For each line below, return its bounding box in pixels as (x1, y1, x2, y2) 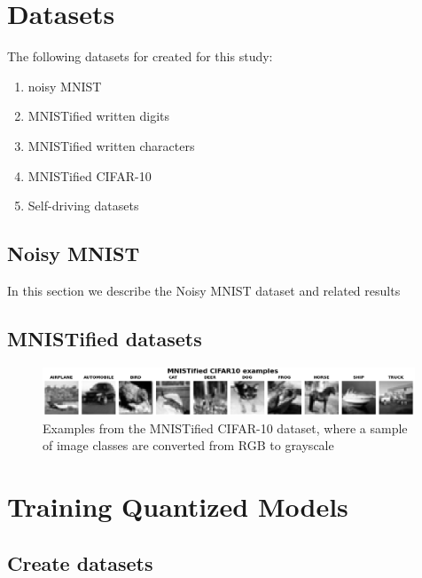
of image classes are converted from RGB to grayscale (43, 436, 334, 455)
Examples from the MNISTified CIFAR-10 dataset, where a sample (43, 418, 408, 437)
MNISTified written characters (27, 136, 195, 154)
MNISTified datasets (7, 324, 202, 352)
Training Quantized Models (7, 488, 348, 525)
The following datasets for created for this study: (7, 47, 273, 66)
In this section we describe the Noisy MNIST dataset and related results (7, 281, 401, 299)
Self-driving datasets (27, 196, 139, 215)
